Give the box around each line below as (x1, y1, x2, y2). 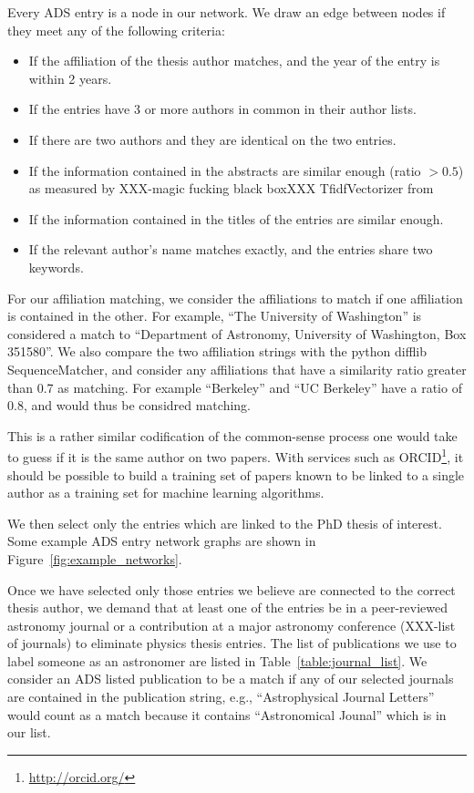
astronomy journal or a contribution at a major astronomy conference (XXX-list (7, 615, 456, 634)
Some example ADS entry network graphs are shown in (7, 531, 316, 551)
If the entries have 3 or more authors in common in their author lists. (28, 99, 417, 118)
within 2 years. (28, 68, 112, 88)
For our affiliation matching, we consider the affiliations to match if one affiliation (7, 288, 463, 307)
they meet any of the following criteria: (7, 20, 225, 39)
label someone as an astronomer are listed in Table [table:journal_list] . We (7, 651, 428, 670)
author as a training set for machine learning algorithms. (7, 483, 325, 502)
